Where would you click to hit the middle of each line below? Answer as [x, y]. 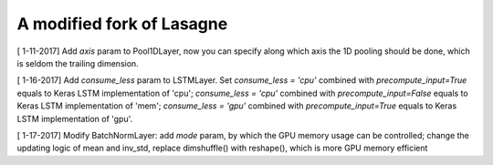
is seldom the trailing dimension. [78, 63]
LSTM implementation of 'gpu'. [75, 119]
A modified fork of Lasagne [122, 24]
